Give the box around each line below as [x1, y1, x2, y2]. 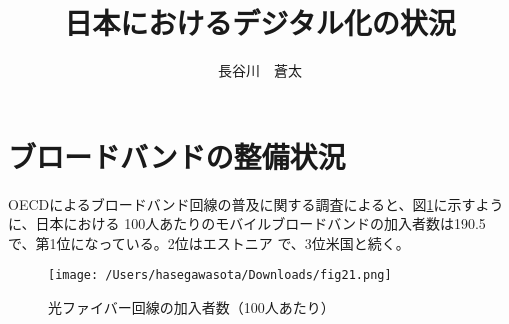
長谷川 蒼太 [218, 60, 302, 81]
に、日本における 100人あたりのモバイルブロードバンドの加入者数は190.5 [8, 213, 486, 234]
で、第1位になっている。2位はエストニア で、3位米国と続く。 [8, 232, 410, 253]
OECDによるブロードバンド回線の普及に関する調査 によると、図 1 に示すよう [8, 193, 504, 214]
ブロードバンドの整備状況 [8, 135, 346, 176]
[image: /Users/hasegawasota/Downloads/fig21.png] [48, 268, 392, 283]
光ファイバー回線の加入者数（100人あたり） [48, 297, 335, 318]
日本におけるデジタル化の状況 [64, 2, 456, 43]
